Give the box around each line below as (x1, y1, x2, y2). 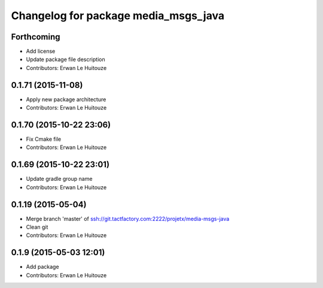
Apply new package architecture (26, 96, 106, 103)
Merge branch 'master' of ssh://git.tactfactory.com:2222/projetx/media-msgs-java (26, 215, 230, 222)
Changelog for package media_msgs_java (11, 9, 224, 22)
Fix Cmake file (26, 135, 62, 143)
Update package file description (26, 56, 105, 63)
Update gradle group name (26, 175, 93, 183)
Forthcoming (11, 32, 60, 42)
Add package (26, 263, 59, 271)
